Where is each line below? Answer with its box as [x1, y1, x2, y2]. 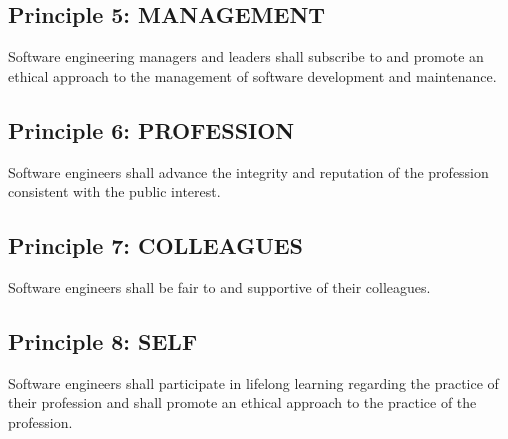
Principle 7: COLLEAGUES [8, 230, 304, 261]
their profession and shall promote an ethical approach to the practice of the [8, 392, 477, 413]
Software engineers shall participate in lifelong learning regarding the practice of [8, 372, 499, 393]
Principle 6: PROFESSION [8, 114, 295, 145]
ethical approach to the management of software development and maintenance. [8, 65, 497, 86]
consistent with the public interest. [8, 181, 221, 202]
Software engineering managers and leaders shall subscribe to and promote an [8, 46, 484, 67]
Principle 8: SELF [8, 325, 198, 356]
